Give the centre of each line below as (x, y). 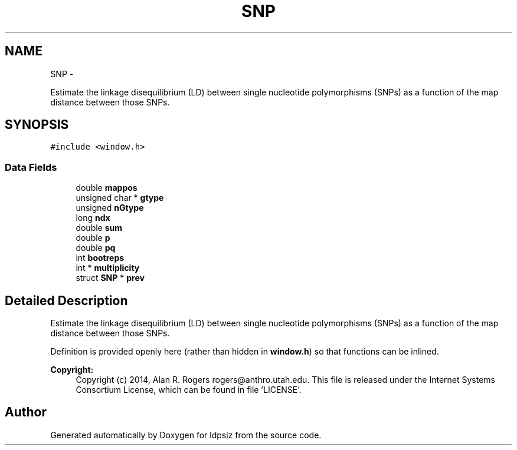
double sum (99, 228)
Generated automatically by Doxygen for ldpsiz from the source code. (186, 435)
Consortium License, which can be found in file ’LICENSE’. (189, 390)
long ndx (93, 218)
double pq (96, 248)
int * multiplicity (108, 268)
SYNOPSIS (37, 125)
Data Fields (31, 167)
